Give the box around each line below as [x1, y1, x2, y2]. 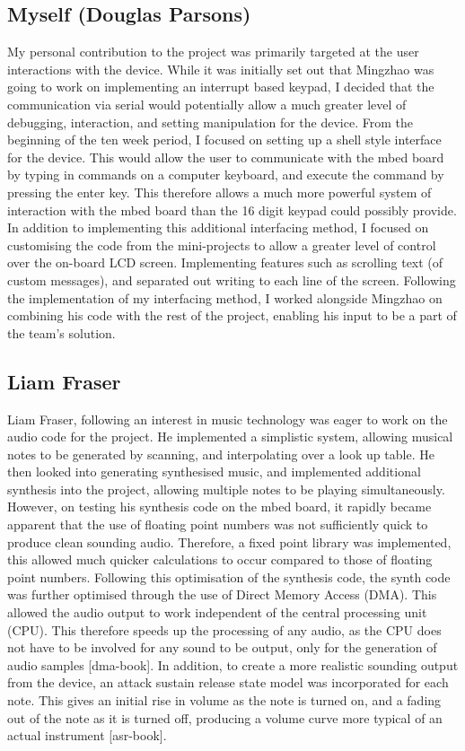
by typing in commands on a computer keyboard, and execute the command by [7, 165, 444, 184]
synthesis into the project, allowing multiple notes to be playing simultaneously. [7, 479, 445, 498]
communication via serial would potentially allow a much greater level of [7, 94, 407, 113]
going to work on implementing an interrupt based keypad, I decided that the [7, 77, 434, 96]
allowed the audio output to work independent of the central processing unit [7, 603, 427, 622]
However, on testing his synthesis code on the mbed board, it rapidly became [7, 497, 432, 516]
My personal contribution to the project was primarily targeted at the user [7, 42, 419, 61]
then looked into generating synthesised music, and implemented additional [7, 462, 421, 481]
